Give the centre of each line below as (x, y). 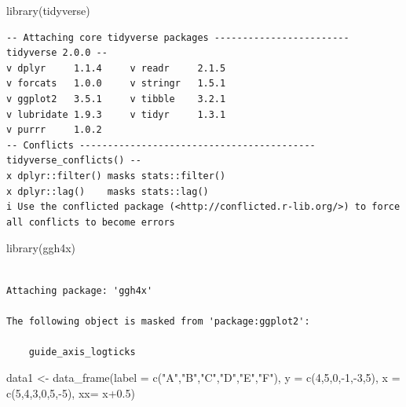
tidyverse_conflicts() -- (74, 161)
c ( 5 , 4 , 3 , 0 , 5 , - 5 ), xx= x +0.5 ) (71, 393)
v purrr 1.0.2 (54, 130)
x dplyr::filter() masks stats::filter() (116, 176)
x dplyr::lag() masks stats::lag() (108, 191)
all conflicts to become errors (91, 222)
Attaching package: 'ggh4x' (80, 290)
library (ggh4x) (41, 248)
